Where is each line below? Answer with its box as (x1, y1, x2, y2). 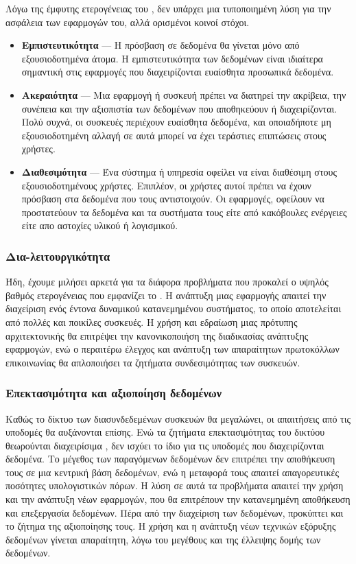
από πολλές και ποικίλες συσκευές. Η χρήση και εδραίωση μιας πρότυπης (5, 314, 298, 329)
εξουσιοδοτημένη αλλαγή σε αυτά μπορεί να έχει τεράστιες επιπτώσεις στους (21, 128, 327, 142)
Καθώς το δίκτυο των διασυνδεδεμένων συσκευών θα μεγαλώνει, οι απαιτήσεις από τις (5, 411, 351, 425)
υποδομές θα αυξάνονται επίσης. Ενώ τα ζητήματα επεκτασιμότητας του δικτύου (5, 425, 325, 439)
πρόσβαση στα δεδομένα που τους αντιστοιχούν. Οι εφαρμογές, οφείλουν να (21, 191, 324, 206)
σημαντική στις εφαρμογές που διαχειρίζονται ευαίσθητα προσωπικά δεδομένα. (21, 64, 334, 79)
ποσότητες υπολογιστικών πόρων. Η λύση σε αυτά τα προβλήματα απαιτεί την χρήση (5, 478, 344, 493)
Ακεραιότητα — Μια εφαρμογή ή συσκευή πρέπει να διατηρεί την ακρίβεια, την (21, 87, 346, 102)
